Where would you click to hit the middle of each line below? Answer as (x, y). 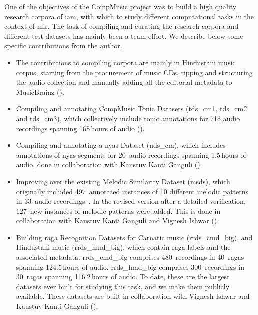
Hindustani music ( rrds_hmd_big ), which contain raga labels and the (123, 247)
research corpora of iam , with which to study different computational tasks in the (129, 16)
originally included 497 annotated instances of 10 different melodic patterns (132, 191)
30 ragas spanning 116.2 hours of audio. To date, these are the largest (123, 277)
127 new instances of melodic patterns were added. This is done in (118, 211)
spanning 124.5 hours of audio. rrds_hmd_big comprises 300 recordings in (130, 267)
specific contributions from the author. (63, 46)
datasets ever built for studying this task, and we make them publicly (123, 286)
